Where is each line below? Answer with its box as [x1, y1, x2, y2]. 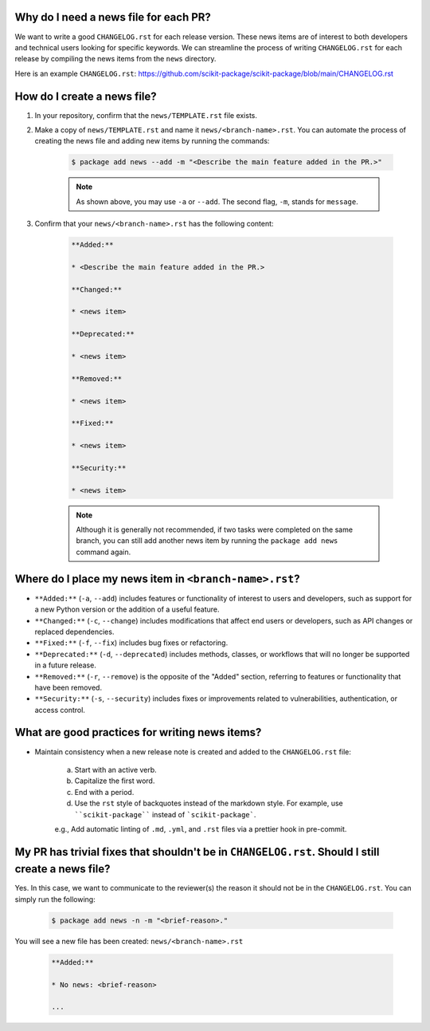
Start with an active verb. [74, 765, 157, 774]
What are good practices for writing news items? [14, 726, 262, 739]
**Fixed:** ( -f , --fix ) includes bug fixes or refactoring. [34, 638, 229, 647]
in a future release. [34, 660, 97, 670]
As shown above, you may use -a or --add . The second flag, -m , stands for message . [76, 196, 358, 207]
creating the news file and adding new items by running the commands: [34, 136, 270, 146]
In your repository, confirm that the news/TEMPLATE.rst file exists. [34, 110, 258, 120]
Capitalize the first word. [74, 776, 155, 785]
